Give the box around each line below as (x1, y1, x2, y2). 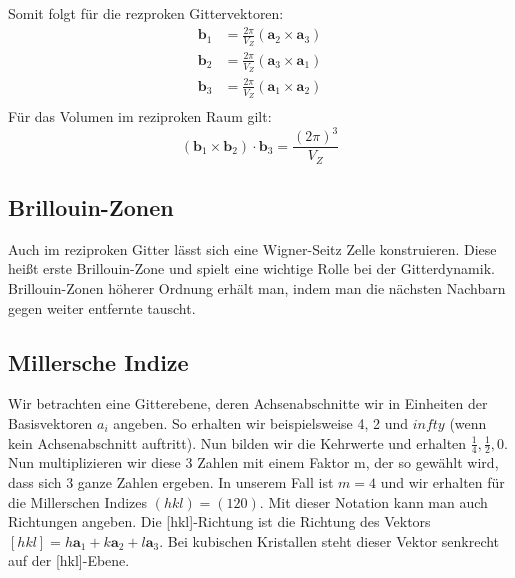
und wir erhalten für (380, 471, 505, 492)
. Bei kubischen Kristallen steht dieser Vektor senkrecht (159, 530, 500, 551)
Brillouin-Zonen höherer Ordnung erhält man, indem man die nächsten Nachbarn (8, 277, 506, 298)
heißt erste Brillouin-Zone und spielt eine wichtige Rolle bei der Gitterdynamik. (8, 258, 495, 279)
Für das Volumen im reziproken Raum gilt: (8, 105, 272, 126)
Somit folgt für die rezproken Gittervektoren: (8, 3, 284, 23)
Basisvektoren (8, 412, 93, 433)
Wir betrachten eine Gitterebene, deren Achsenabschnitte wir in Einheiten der (8, 393, 488, 414)
